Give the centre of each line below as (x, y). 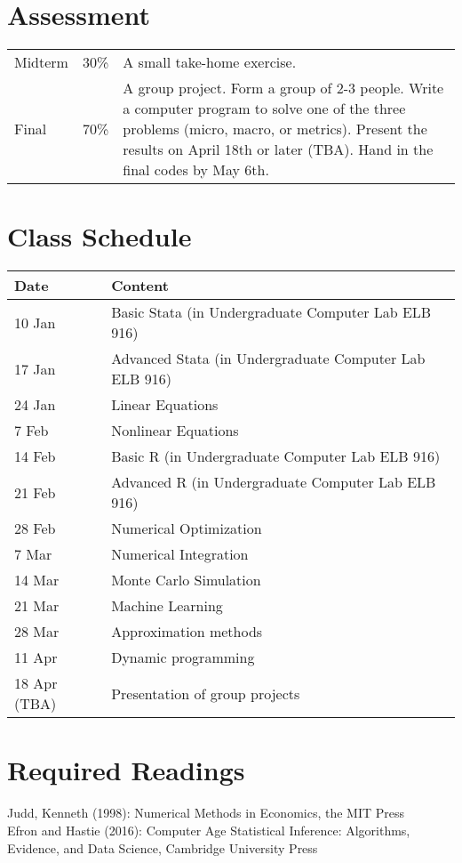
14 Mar (37, 580)
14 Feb (35, 456)
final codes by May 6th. (196, 170)
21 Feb (35, 492)
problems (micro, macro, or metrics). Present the (275, 129)
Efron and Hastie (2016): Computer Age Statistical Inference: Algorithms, (209, 830)
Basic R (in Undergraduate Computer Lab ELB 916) (276, 456)
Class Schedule (100, 236)
